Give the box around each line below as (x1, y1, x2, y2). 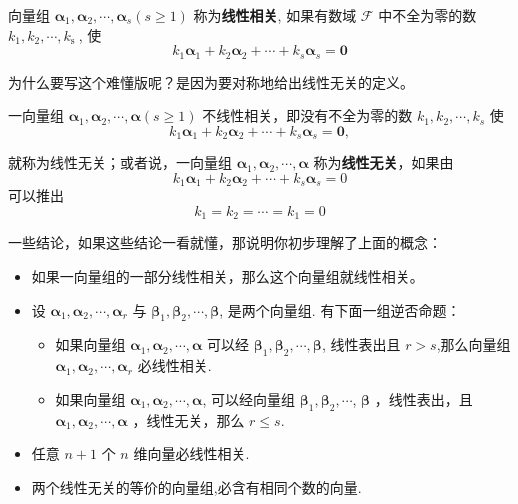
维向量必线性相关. (133, 443, 250, 464)
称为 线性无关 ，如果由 (313, 152, 454, 173)
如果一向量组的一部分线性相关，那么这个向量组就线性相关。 (31, 265, 424, 286)
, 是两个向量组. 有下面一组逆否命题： (219, 299, 461, 320)
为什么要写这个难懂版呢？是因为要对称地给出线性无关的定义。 (8, 71, 414, 92)
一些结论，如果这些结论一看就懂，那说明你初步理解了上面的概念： (8, 232, 442, 253)
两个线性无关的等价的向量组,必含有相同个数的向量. (31, 476, 362, 497)
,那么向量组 (436, 334, 511, 355)
